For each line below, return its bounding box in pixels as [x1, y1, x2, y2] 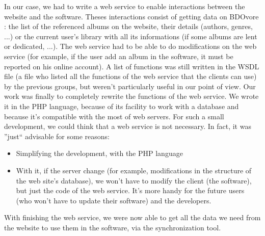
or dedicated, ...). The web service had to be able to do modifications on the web [4, 41, 257, 51]
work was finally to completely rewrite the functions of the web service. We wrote [4, 91, 259, 101]
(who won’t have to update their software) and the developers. [16, 195, 211, 205]
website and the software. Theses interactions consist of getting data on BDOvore [4, 11, 259, 21]
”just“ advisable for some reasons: [4, 130, 110, 141]
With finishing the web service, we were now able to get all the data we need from [4, 212, 261, 223]
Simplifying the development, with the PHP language [16, 148, 183, 159]
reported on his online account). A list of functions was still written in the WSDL [4, 61, 259, 71]
